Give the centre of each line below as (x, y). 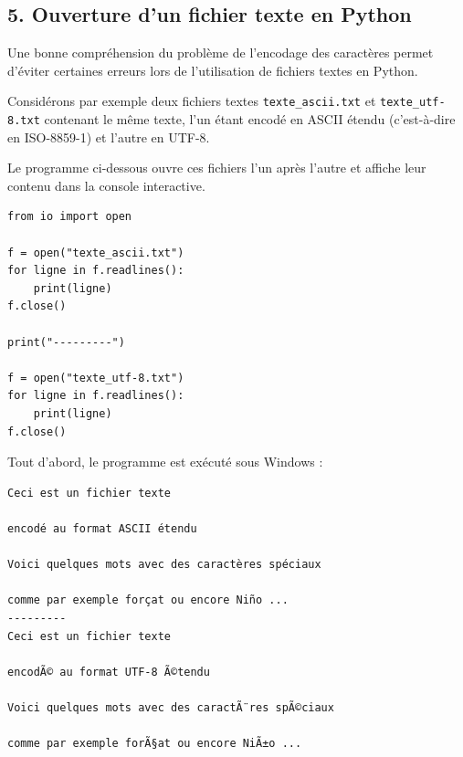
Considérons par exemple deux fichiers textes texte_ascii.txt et (192, 101)
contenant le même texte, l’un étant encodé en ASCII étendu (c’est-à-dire (250, 119)
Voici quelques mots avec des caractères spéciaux (164, 565)
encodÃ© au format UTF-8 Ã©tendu (109, 672)
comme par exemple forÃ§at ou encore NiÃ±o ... (155, 744)
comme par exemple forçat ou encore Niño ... (148, 600)
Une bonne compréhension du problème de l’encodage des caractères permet (221, 53)
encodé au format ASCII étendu (102, 528)
